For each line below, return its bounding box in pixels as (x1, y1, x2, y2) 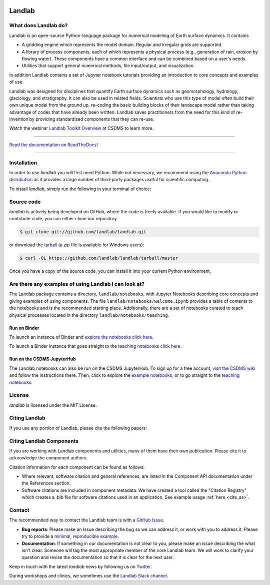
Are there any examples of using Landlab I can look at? (9, 281, 145, 287)
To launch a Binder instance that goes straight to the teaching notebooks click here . (9, 343, 182, 349)
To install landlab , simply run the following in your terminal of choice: (9, 186, 151, 192)
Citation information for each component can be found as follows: (9, 464, 145, 470)
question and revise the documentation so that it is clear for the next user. (21, 554, 174, 560)
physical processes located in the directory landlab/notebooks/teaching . (9, 312, 169, 318)
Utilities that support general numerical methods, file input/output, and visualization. (21, 63, 195, 69)
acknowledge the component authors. (9, 455, 88, 461)
